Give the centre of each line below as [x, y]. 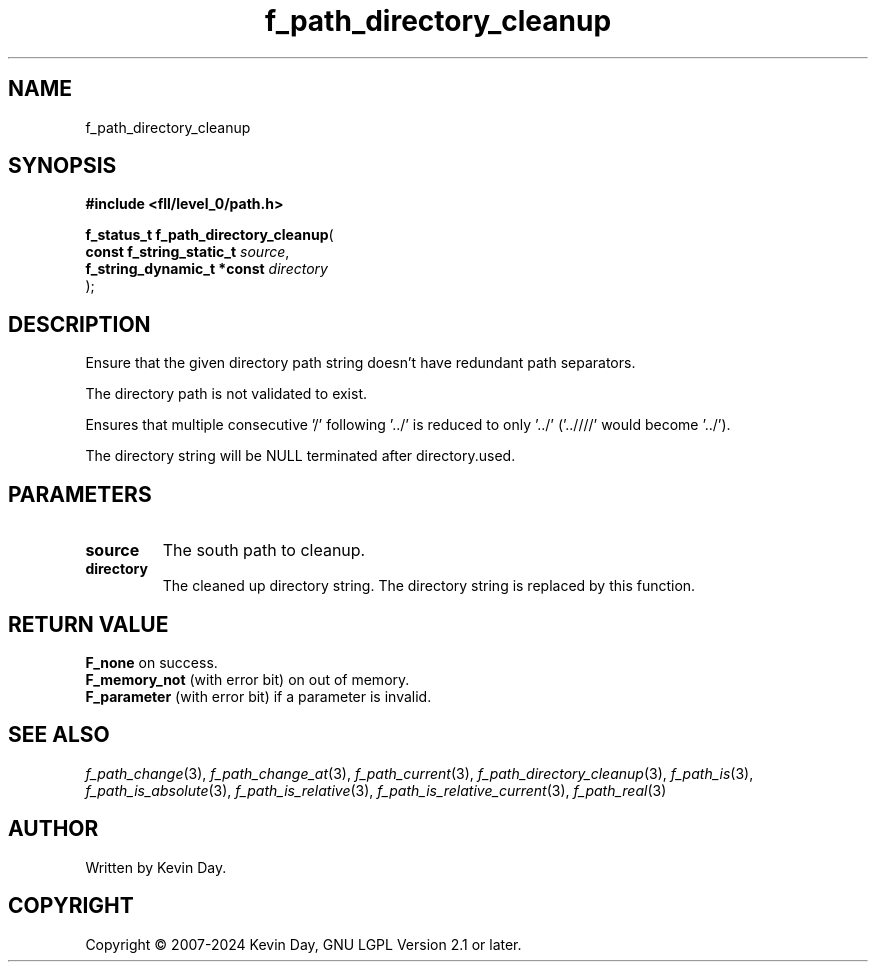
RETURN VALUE [88, 624]
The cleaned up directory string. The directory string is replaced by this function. [429, 586]
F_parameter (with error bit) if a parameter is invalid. [258, 696]
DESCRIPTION [79, 324]
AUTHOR [53, 829]
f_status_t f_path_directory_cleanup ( [209, 235]
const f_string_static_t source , [187, 252]
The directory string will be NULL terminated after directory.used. [300, 456]
